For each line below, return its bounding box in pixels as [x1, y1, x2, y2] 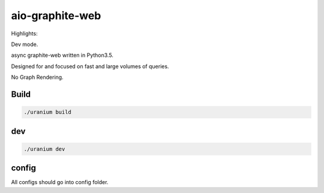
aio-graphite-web [11, 9, 101, 22]
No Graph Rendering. [11, 73, 64, 81]
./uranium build [23, 109, 72, 116]
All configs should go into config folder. [11, 179, 109, 186]
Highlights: [11, 30, 38, 37]
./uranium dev [23, 145, 65, 152]
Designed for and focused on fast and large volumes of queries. [11, 63, 169, 70]
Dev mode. [11, 41, 38, 48]
